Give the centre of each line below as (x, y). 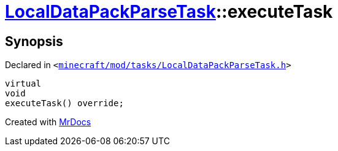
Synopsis (34, 41)
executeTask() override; (64, 103)
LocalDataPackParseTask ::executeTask (169, 12)
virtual (23, 84)
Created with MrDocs (48, 122)
